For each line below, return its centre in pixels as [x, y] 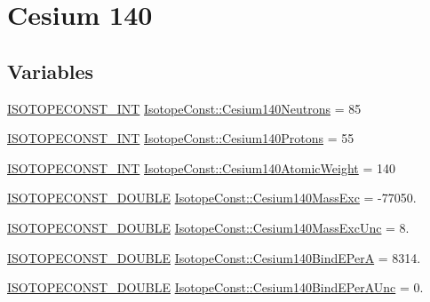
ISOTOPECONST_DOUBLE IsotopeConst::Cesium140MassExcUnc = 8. [208, 227]
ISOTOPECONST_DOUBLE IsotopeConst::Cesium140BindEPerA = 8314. [214, 257]
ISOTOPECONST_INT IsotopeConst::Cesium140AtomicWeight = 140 [201, 167]
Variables [51, 71]
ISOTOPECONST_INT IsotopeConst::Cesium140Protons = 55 [181, 138]
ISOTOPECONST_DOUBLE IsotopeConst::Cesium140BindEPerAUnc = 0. [215, 287]
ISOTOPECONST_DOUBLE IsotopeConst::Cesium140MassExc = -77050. [212, 198]
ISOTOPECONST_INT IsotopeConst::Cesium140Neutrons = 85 [184, 108]
